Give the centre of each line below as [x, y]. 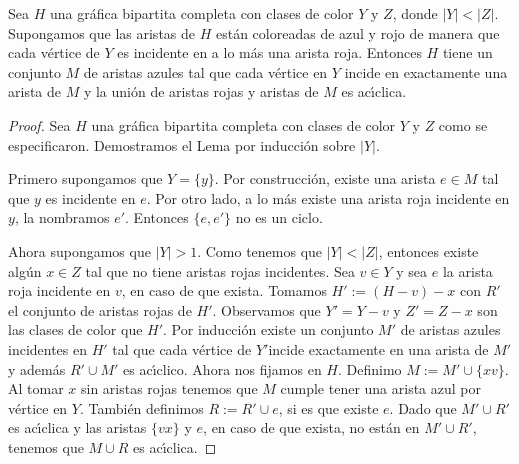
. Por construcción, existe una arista [325, 178]
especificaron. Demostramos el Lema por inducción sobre [182, 144]
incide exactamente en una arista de [378, 348]
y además [37, 368]
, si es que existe [328, 407]
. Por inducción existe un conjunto [268, 329]
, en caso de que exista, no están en [311, 427]
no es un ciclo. [279, 217]
